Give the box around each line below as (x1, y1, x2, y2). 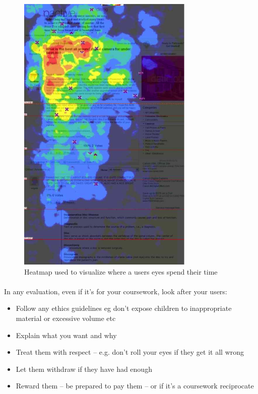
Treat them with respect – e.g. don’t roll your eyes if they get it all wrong (16, 347, 244, 357)
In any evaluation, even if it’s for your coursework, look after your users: (4, 286, 227, 296)
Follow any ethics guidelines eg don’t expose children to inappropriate (16, 303, 232, 313)
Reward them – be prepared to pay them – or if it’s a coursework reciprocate (16, 380, 254, 391)
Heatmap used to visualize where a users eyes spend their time (24, 266, 218, 277)
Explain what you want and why (16, 330, 117, 340)
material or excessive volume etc (16, 313, 116, 323)
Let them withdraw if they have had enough (16, 363, 152, 374)
